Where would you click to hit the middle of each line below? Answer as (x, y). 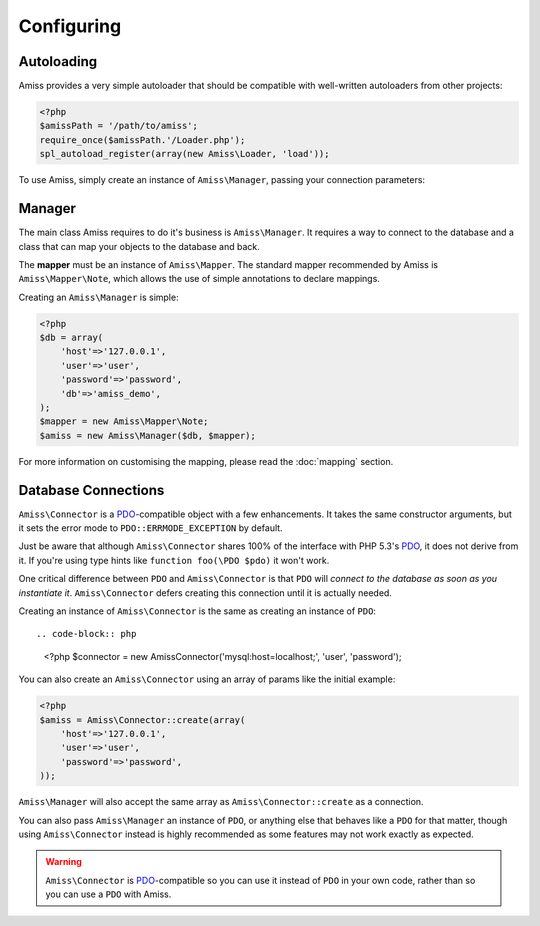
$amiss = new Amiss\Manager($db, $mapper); (148, 435)
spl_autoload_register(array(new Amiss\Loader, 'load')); (184, 154)
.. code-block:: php (86, 634)
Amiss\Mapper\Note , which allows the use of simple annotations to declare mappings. (199, 279)
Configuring (70, 26)
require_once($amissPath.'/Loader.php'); (142, 139)
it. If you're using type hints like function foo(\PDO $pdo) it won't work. (174, 560)
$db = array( (71, 338)
